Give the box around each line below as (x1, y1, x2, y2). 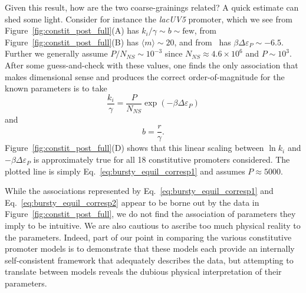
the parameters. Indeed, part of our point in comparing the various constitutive (5, 231, 292, 243)
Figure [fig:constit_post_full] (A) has (5, 24, 139, 37)
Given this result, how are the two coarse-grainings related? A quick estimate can (5, 1, 299, 13)
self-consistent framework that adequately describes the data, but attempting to (5, 254, 294, 266)
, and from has (174, 35, 231, 48)
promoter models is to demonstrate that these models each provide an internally (5, 242, 295, 255)
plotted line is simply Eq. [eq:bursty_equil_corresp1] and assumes (5, 164, 245, 177)
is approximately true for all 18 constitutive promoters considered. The (33, 153, 290, 166)
